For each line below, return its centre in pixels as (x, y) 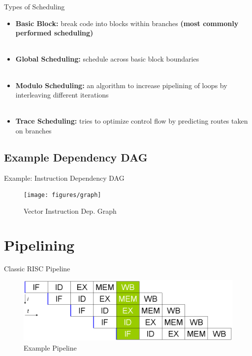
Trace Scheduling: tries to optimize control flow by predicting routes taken (132, 121)
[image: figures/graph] (63, 195)
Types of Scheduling (34, 6)
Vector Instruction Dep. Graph (70, 210)
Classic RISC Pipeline (37, 268)
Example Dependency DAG (76, 157)
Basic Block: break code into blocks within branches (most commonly (127, 23)
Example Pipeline (50, 347)
